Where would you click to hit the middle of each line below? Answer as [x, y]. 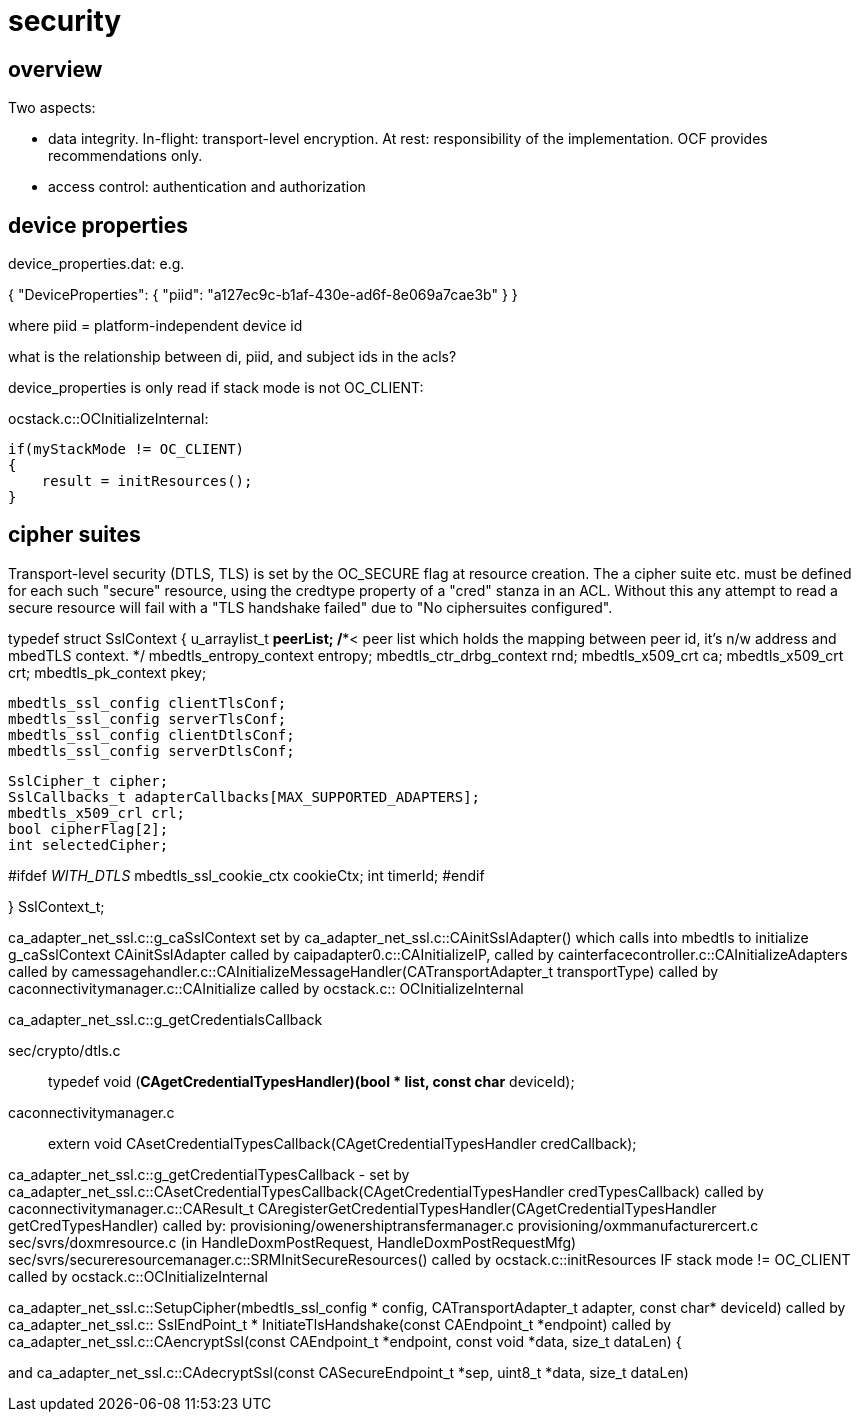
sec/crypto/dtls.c [64, 1050]
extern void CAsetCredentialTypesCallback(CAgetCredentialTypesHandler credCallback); [342, 1143]
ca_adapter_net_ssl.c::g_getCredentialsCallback [165, 1019]
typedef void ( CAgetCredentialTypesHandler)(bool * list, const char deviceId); [311, 1081]
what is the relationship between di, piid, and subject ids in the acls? [232, 357]
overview [55, 69]
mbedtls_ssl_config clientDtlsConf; [151, 734]
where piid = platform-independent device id [155, 326]
